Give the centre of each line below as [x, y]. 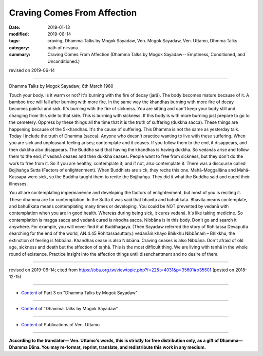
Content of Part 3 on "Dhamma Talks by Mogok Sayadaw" [79, 293]
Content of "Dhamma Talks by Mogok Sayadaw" [70, 309]
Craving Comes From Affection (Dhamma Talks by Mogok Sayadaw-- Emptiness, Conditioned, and [146, 55]
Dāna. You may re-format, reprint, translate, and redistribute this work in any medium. [117, 347]
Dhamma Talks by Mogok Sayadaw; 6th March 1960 [61, 86]
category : [19, 47]
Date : [15, 27]
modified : [19, 34]
